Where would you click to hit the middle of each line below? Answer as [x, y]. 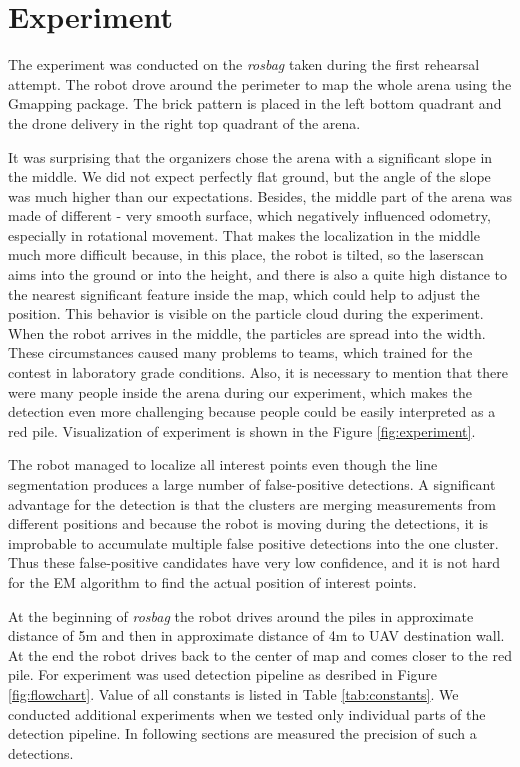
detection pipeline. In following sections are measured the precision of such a [242, 733]
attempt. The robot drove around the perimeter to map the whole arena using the [260, 83]
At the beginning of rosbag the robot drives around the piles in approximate [241, 615]
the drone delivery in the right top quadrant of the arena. [184, 122]
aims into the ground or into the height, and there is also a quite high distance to [257, 274]
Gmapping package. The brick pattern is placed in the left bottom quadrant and [255, 103]
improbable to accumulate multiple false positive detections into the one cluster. [253, 542]
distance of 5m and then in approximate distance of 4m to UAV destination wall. [256, 635]
